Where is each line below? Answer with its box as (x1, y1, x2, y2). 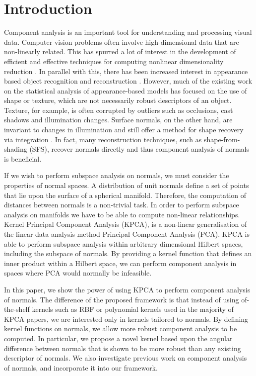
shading (4, 144, 27, 154)
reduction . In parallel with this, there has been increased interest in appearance (4, 66, 248, 76)
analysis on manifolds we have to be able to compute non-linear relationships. (4, 209, 240, 219)
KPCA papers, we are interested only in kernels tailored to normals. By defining (4, 313, 249, 324)
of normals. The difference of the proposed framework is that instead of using (4, 294, 239, 304)
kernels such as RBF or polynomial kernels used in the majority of (32, 304, 234, 314)
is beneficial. (4, 153, 42, 164)
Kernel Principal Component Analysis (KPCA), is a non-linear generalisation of (4, 219, 247, 229)
